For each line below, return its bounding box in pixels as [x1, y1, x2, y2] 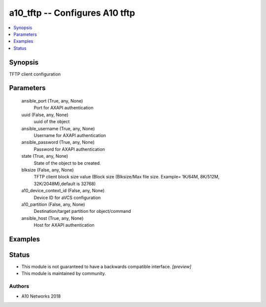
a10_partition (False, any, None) [21, 201, 85, 207]
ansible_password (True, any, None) [21, 139, 95, 145]
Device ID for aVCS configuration [33, 195, 101, 201]
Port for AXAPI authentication [33, 105, 94, 111]
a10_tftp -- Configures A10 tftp [9, 7, 135, 18]
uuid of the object [33, 119, 70, 125]
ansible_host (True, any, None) [21, 215, 84, 221]
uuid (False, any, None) [21, 111, 68, 118]
